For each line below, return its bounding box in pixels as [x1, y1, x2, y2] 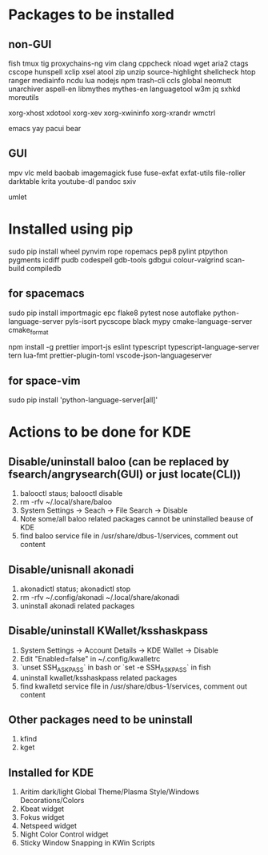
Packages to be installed [8, 6, 174, 24]
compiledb [26, 263, 62, 273]
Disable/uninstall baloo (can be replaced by [8, 454, 230, 469]
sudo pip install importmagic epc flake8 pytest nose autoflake [8, 308, 212, 318]
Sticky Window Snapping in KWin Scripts [19, 838, 155, 848]
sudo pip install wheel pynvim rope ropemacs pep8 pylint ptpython [8, 246, 228, 256]
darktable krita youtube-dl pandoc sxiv [8, 176, 137, 186]
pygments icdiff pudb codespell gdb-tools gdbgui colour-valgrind [8, 254, 224, 265]
